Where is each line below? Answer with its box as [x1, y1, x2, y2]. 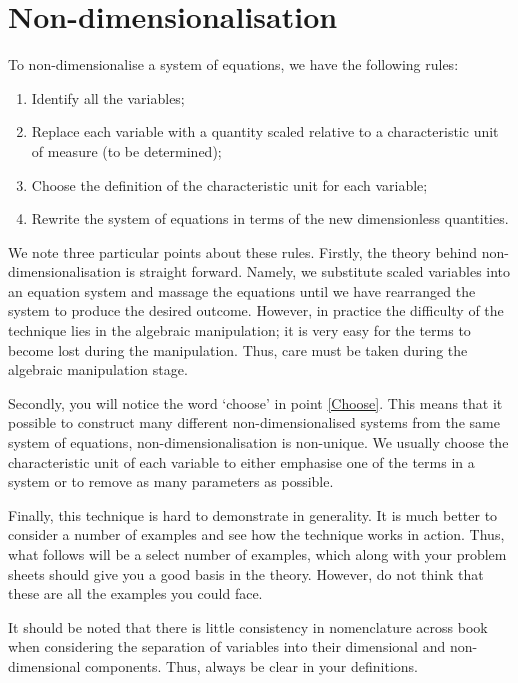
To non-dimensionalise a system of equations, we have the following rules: [8, 54, 459, 75]
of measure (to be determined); [31, 140, 222, 161]
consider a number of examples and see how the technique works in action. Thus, [8, 524, 505, 545]
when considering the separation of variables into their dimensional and [8, 636, 446, 657]
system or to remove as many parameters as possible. [8, 471, 334, 492]
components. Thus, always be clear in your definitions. [85, 655, 418, 676]
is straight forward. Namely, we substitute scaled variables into [125, 261, 511, 282]
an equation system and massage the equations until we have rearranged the [8, 280, 476, 301]
